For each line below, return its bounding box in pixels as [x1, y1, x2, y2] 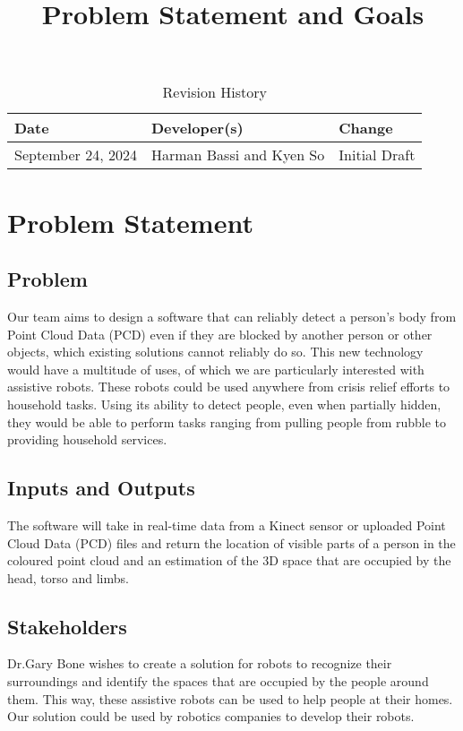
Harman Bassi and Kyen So [150, 144, 325, 166]
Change [339, 117, 393, 139]
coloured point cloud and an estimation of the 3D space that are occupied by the [7, 551, 451, 570]
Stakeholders [7, 612, 127, 640]
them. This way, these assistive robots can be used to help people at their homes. [7, 689, 453, 708]
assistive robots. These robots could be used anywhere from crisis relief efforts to [7, 377, 450, 396]
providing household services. [7, 430, 167, 449]
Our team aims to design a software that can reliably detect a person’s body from [7, 306, 457, 325]
